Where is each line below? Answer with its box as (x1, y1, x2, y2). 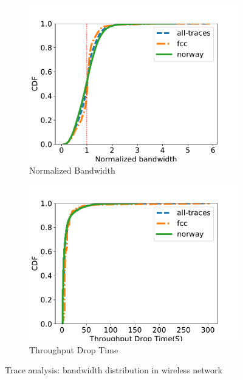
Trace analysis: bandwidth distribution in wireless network (5, 364, 222, 376)
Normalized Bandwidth (29, 163, 115, 176)
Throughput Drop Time (29, 343, 118, 356)
